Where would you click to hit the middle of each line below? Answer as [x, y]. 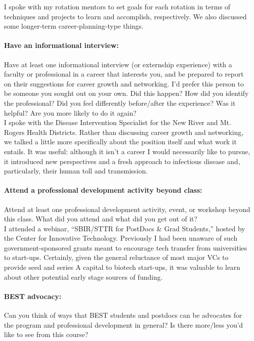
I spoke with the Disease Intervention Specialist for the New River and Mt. [118, 122]
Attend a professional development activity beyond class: [103, 190]
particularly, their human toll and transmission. [76, 171]
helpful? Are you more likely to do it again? [70, 112]
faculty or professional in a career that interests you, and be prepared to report [124, 74]
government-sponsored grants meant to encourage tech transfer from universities [126, 247]
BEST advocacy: [33, 296]
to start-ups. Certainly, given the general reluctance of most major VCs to [116, 257]
